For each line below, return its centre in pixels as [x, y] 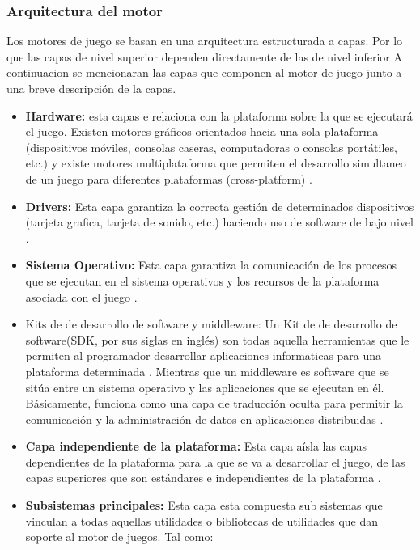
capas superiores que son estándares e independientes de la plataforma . [203, 478]
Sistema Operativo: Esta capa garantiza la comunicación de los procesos [211, 265]
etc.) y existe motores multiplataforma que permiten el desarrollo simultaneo [216, 163]
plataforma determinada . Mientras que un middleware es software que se [207, 371]
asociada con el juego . [81, 296]
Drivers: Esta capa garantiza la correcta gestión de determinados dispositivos [220, 206]
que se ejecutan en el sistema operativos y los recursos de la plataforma [202, 280]
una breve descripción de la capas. [91, 88]
